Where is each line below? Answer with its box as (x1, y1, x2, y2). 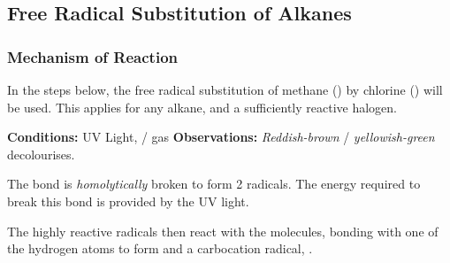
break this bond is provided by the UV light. (7, 191, 249, 210)
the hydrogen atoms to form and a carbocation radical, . (7, 239, 313, 258)
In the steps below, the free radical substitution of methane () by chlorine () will (7, 81, 443, 98)
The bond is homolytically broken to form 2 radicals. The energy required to (7, 174, 421, 193)
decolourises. (7, 144, 75, 163)
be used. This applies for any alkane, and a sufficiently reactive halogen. (7, 97, 397, 116)
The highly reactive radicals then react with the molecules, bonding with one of (7, 221, 439, 240)
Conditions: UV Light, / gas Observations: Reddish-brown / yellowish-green (7, 128, 435, 146)
